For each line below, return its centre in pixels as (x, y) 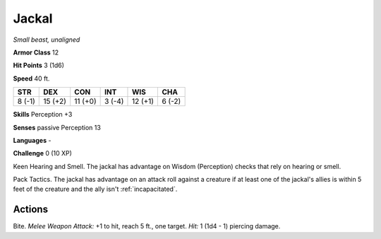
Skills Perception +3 (43, 115)
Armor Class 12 (36, 52)
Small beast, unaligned (47, 40)
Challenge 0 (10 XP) (42, 153)
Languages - (32, 140)
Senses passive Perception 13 (57, 127)
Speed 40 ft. (31, 78)
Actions (31, 210)
